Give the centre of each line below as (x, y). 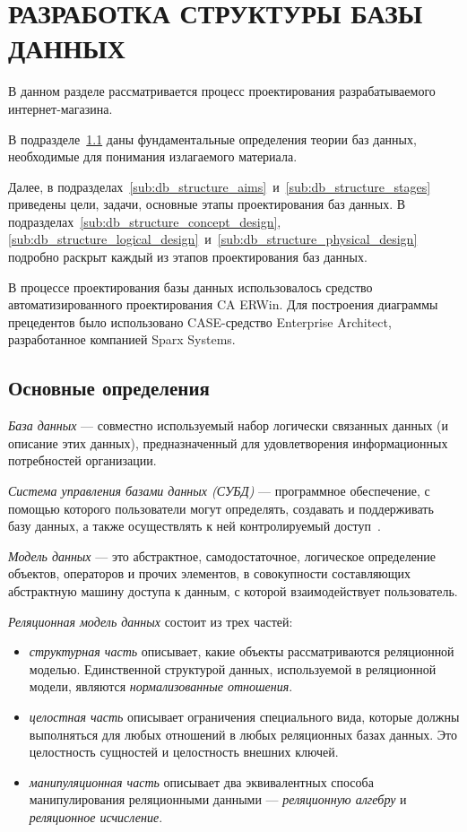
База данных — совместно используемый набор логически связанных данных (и (228, 425)
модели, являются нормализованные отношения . (161, 686)
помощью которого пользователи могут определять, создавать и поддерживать (221, 508)
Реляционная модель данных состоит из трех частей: (151, 621)
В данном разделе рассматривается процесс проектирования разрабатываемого (222, 91)
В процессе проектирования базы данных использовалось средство (190, 286)
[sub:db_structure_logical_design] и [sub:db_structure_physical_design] (213, 239)
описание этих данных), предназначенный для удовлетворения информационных (228, 442)
